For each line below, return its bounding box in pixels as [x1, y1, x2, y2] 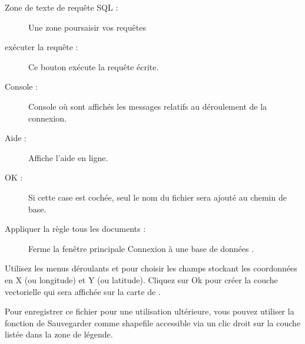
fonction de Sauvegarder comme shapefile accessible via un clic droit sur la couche [5, 316, 301, 329]
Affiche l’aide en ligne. [28, 151, 108, 163]
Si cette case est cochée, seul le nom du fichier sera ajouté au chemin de [28, 191, 287, 203]
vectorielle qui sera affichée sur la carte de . [5, 285, 161, 297]
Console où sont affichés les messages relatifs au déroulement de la [28, 100, 267, 112]
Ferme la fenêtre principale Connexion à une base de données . [28, 242, 254, 254]
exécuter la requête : [5, 41, 78, 53]
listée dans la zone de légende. [5, 328, 113, 340]
